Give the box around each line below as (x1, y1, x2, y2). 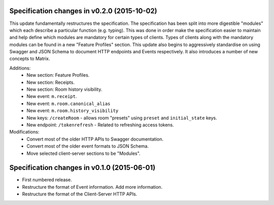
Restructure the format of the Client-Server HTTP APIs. (22, 191, 138, 197)
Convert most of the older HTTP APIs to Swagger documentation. (26, 136, 163, 142)
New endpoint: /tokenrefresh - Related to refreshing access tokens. (26, 122, 175, 128)
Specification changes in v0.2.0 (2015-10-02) (9, 7, 157, 15)
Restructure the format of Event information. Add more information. (22, 184, 162, 190)
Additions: (9, 65, 31, 71)
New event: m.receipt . (26, 93, 77, 99)
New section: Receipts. (26, 79, 75, 85)
